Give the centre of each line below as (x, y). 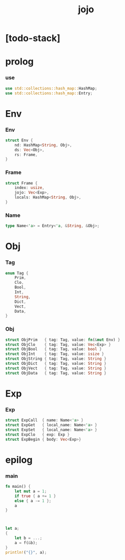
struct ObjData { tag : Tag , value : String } (56, 373)
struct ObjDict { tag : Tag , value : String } (56, 364)
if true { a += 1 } (35, 496)
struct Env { (19, 140)
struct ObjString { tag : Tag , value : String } (56, 359)
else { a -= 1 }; (33, 501)
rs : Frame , (26, 155)
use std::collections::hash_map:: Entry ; (49, 93)
